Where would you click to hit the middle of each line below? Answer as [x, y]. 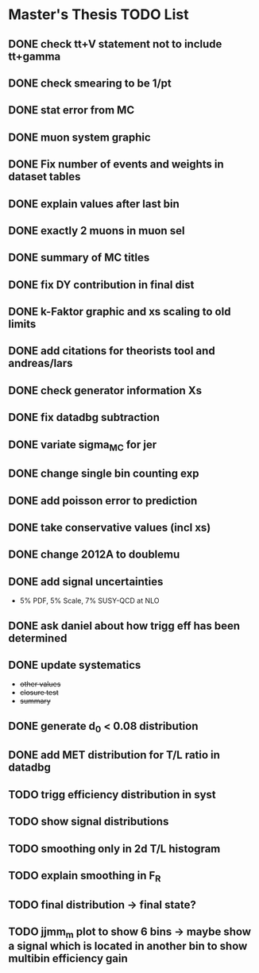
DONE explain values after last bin [94, 204]
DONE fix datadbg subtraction [84, 417]
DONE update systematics [75, 665]
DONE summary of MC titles [79, 258]
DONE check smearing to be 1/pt [90, 83]
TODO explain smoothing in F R [85, 876]
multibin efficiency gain [68, 959]
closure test [39, 693]
